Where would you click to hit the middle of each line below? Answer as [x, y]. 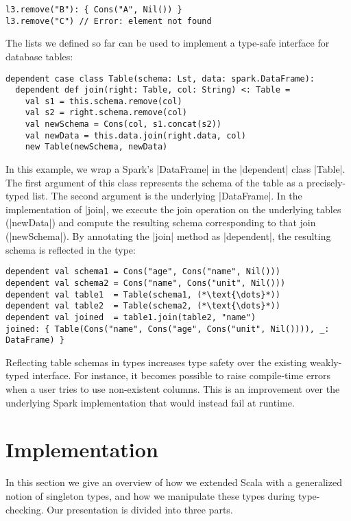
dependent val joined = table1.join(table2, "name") [131, 317]
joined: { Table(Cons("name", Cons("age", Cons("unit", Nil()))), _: [168, 329]
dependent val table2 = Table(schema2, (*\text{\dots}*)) [143, 306]
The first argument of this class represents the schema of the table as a [155, 182]
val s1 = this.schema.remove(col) [104, 101]
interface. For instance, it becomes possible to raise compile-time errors [182, 375]
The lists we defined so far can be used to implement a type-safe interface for [168, 43]
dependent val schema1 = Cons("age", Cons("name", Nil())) [143, 272]
